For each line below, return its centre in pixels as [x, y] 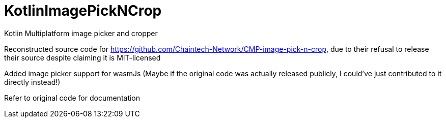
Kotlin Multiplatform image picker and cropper [81, 33]
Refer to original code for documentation [72, 98]
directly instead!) [32, 82]
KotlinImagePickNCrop [83, 11]
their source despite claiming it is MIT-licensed [82, 57]
